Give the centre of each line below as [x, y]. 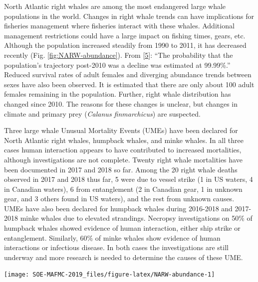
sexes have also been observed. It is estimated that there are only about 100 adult [129, 84]
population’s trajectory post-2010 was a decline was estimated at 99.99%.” [117, 65]
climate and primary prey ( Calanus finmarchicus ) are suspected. [102, 113]
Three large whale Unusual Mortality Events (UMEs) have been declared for [121, 130]
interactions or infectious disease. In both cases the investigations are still [116, 247]
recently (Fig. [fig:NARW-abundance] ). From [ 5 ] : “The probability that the [119, 55]
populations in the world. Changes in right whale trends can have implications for [129, 16]
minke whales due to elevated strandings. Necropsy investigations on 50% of [136, 218]
